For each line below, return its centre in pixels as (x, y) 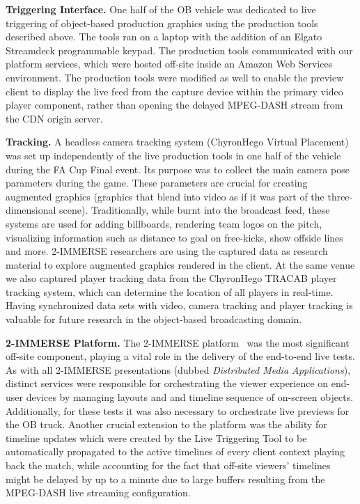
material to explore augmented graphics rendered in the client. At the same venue (180, 264)
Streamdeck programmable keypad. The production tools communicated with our (179, 50)
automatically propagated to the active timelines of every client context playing (175, 451)
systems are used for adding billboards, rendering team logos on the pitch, (164, 223)
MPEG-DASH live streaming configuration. (98, 493)
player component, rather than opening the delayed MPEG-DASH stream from (174, 105)
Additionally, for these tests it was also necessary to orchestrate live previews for (178, 410)
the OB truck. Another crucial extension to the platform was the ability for (166, 424)
